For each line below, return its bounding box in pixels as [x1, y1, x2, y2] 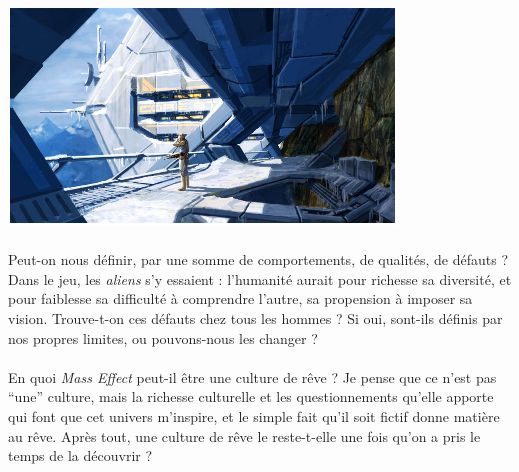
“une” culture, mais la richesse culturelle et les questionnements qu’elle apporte [8, 386, 494, 407]
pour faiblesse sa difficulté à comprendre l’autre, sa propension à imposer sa [8, 288, 473, 309]
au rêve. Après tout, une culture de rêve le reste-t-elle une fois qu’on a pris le [8, 425, 481, 446]
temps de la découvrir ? [8, 445, 153, 466]
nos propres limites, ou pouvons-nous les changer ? [8, 327, 318, 348]
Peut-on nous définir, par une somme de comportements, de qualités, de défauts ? [8, 249, 509, 270]
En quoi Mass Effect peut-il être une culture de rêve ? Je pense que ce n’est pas [8, 366, 497, 387]
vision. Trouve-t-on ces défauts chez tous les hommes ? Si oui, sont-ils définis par [8, 307, 503, 328]
